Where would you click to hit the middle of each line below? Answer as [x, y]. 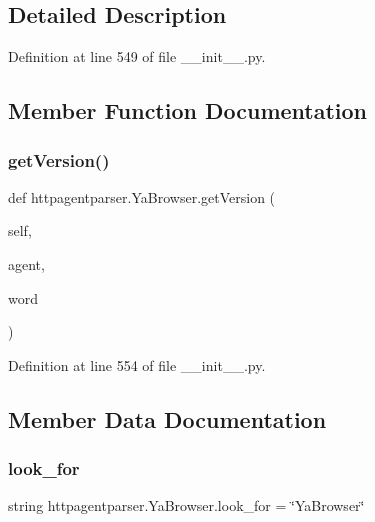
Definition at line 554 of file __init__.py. [137, 364]
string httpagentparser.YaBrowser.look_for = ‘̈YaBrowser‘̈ [186, 505]
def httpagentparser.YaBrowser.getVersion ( [142, 196]
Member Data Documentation [167, 418]
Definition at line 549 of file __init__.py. [137, 56]
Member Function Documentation [188, 110]
